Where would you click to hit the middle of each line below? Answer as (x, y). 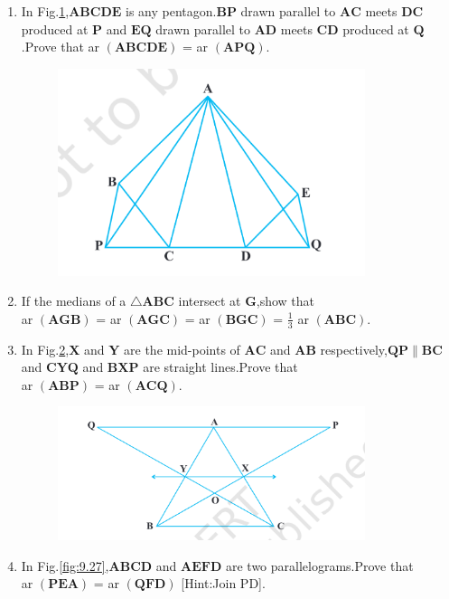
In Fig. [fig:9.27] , (65, 565)
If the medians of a (74, 301)
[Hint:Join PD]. (223, 583)
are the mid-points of (182, 349)
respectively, (354, 349)
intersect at (210, 301)
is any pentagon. (171, 11)
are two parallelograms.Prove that (319, 565)
